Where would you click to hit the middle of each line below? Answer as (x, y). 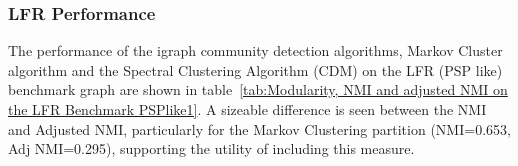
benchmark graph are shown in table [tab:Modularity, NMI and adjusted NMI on (258, 89)
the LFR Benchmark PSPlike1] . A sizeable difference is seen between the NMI (247, 109)
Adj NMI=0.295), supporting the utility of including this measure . (211, 148)
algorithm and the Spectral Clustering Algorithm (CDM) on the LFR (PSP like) (255, 69)
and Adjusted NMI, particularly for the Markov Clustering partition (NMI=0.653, (259, 128)
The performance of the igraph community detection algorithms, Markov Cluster (255, 50)
